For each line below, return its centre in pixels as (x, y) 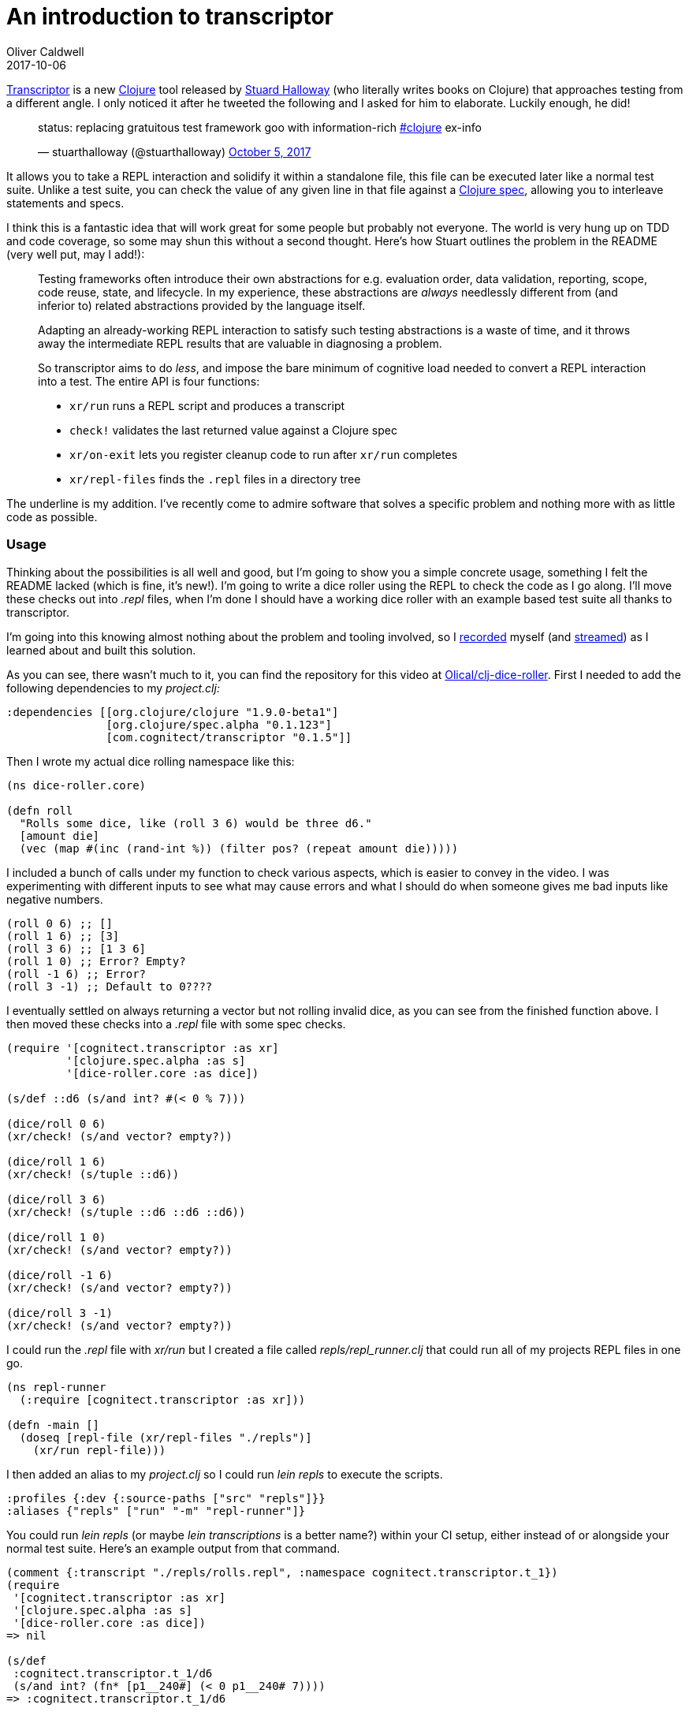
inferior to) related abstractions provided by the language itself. (202, 305)
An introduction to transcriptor (170, 17)
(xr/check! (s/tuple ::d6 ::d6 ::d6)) (126, 1212)
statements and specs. (65, 203)
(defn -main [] (53, 1425)
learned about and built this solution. (101, 650)
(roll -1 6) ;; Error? (76, 973)
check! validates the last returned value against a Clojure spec (233, 430)
